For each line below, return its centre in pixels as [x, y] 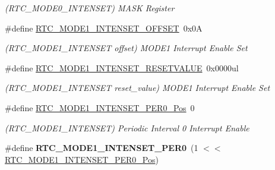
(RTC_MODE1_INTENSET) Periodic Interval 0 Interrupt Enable [127, 127]
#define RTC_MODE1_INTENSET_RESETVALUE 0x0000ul [122, 67]
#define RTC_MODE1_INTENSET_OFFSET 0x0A [104, 28]
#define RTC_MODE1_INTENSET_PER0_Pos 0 [100, 107]
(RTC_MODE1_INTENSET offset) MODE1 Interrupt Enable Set [126, 48]
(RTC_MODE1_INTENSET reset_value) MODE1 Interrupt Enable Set [137, 88]
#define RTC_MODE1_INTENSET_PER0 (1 [102, 148]
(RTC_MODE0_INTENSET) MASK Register [90, 8]
